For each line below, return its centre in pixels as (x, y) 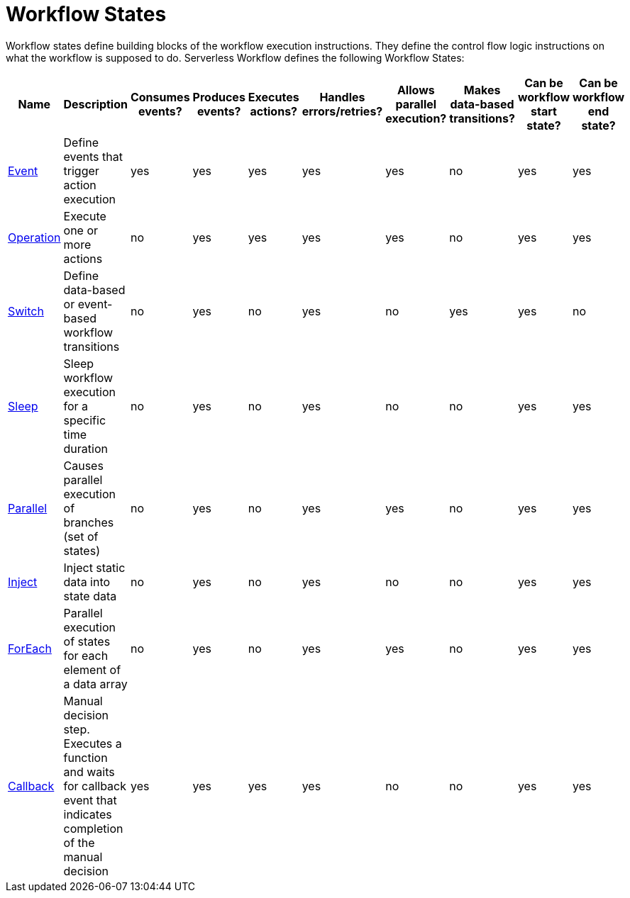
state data (90, 596)
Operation (34, 237)
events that (93, 156)
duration (85, 448)
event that (90, 800)
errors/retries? (342, 111)
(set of (81, 536)
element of (92, 669)
